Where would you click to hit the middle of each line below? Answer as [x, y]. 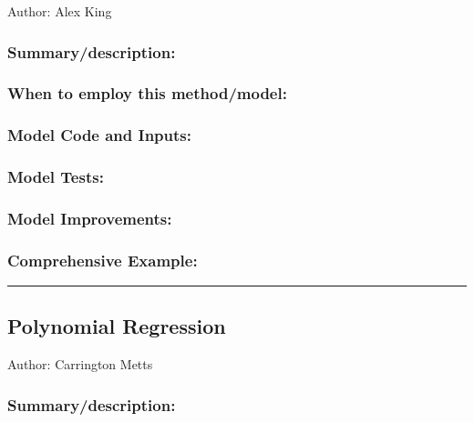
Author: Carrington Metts [80, 364]
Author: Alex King [60, 11]
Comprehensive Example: [103, 260]
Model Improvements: [90, 218]
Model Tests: [56, 177]
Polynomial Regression [117, 326]
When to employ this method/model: [147, 93]
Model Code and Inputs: [99, 135]
